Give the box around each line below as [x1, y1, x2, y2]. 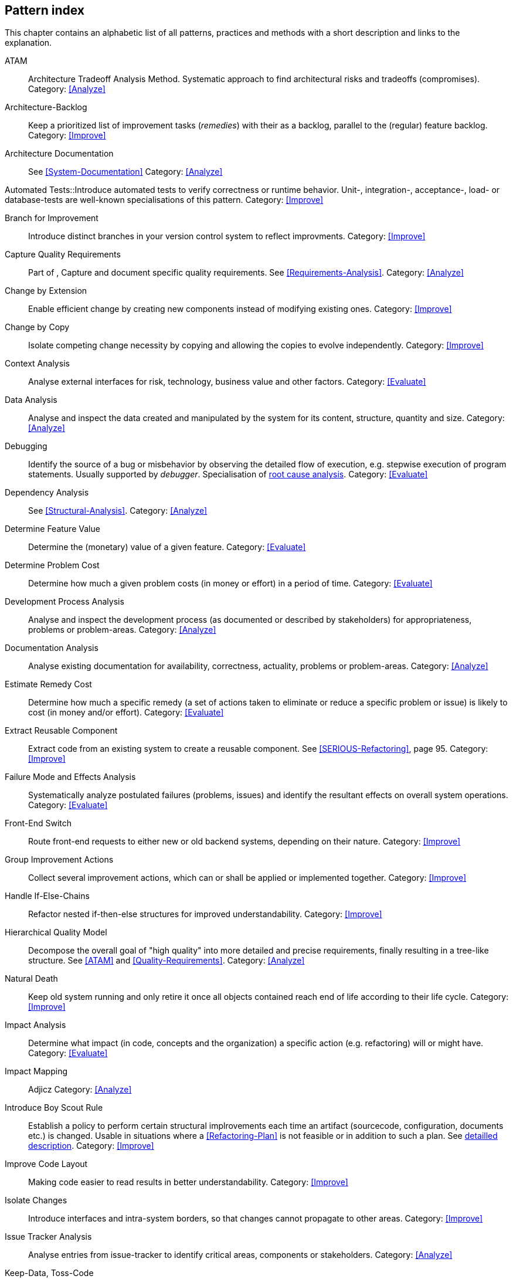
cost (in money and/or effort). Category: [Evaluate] [28, 707, 224, 718]
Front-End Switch [5, 818, 72, 829]
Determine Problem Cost [5, 560, 100, 571]
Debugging [5, 441, 47, 452]
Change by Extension [5, 286, 87, 296]
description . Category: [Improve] [28, 1141, 154, 1151]
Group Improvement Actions [5, 854, 114, 865]
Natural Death [5, 973, 58, 984]
